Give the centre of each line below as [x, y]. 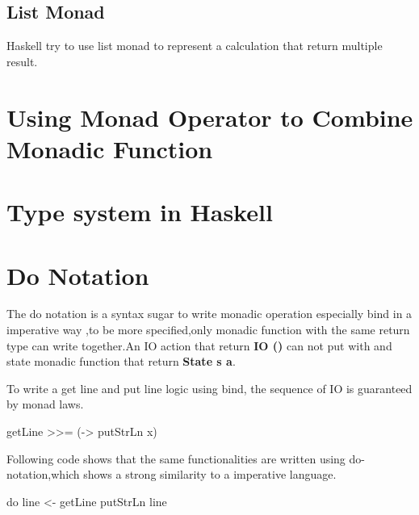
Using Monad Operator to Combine [210, 117]
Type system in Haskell [140, 212]
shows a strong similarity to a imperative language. [210, 474]
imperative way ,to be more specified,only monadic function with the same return [208, 330]
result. [22, 61]
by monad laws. [45, 404]
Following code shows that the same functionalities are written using [176, 458]
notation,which [43, 474]
